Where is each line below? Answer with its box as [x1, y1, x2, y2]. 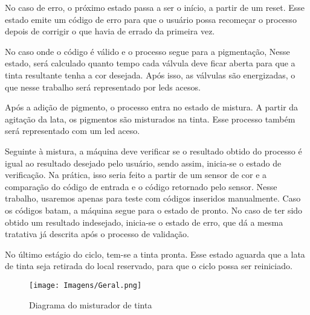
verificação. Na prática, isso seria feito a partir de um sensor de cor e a [5, 168, 267, 181]
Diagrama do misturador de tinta [29, 298, 152, 311]
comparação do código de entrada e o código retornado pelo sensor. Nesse [5, 180, 277, 192]
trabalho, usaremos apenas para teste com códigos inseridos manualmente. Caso [5, 192, 301, 205]
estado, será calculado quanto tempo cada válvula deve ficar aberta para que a [5, 57, 295, 69]
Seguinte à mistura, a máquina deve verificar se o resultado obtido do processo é [5, 144, 302, 157]
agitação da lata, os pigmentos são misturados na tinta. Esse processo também [5, 112, 295, 125]
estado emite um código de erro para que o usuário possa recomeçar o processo [5, 13, 297, 25]
